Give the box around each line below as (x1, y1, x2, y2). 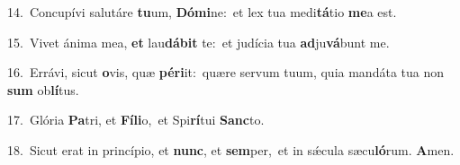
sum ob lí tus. (7, 80, 79, 99)
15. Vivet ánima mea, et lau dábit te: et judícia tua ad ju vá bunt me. (7, 32, 390, 51)
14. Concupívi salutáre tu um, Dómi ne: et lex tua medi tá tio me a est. (7, 3, 397, 21)
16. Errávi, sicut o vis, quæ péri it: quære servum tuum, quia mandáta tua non (7, 63, 444, 82)
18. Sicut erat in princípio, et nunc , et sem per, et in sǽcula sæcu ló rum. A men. (7, 140, 455, 159)
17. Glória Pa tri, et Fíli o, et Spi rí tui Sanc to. (7, 110, 265, 129)
